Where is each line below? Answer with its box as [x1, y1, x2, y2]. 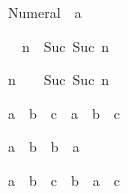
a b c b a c [8, 169, 120, 190]
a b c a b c [8, 102, 120, 123]
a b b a [8, 136, 80, 157]
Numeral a [8, 2, 82, 22]
